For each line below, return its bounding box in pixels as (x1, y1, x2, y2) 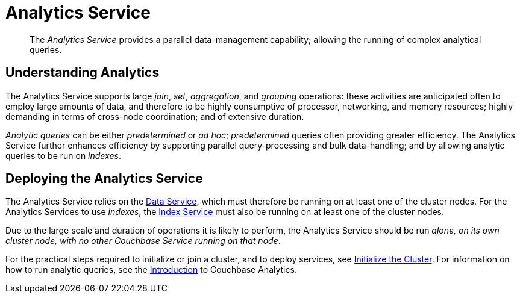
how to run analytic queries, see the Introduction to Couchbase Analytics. (5, 264, 297, 275)
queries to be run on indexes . (5, 150, 121, 161)
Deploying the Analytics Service (5, 171, 203, 187)
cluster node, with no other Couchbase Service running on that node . (5, 235, 281, 246)
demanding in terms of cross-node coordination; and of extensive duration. (5, 111, 304, 122)
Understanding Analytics (5, 65, 160, 81)
